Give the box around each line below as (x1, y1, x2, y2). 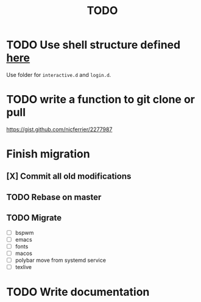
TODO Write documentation (6, 285, 150, 299)
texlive (15, 263, 32, 270)
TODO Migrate (6, 213, 62, 223)
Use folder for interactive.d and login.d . (6, 71, 111, 78)
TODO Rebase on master (6, 192, 102, 202)
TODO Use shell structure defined (6, 38, 181, 52)
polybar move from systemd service (15, 256, 107, 264)
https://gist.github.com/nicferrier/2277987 (6, 126, 113, 133)
